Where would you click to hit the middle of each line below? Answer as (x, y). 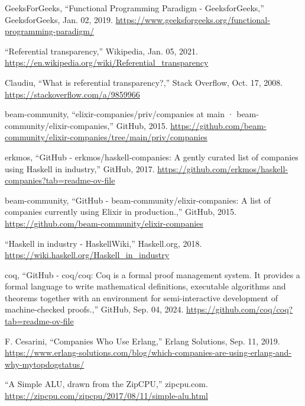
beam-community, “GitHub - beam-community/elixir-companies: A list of (138, 200)
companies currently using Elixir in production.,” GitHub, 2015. (121, 212)
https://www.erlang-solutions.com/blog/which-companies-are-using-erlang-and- (148, 352)
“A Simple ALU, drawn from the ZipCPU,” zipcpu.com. (106, 384)
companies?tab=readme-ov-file (60, 180)
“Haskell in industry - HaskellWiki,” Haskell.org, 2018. (103, 243)
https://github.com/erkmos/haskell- (223, 168)
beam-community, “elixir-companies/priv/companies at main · (119, 114)
